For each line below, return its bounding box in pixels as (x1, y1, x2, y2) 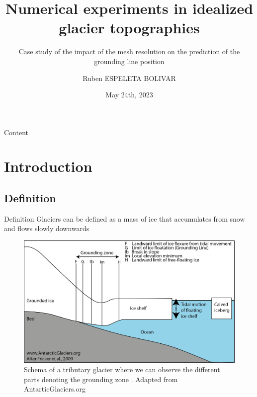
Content (4, 127, 28, 137)
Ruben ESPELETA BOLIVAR (83, 73, 176, 83)
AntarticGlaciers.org (24, 384, 86, 394)
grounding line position (94, 56, 165, 66)
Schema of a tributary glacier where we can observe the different (24, 364, 220, 375)
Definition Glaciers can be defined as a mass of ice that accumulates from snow (4, 213, 245, 224)
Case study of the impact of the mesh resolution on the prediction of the (18, 46, 240, 57)
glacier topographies (59, 17, 200, 38)
